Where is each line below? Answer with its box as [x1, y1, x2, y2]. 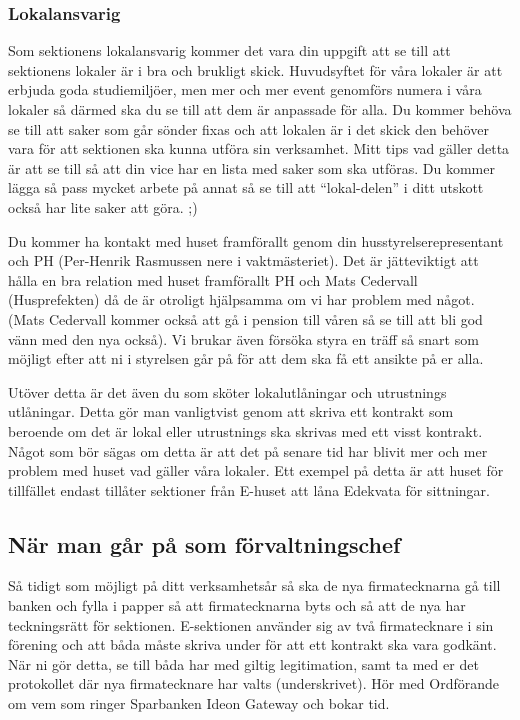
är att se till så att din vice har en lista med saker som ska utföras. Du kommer [8, 157, 495, 178]
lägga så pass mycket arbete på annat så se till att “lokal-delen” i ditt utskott [8, 177, 484, 198]
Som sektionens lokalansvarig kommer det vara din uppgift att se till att [8, 40, 451, 61]
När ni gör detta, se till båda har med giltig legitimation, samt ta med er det [8, 653, 479, 674]
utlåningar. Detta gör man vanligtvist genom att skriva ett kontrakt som [8, 401, 454, 422]
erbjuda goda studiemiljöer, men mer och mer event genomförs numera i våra [8, 79, 482, 100]
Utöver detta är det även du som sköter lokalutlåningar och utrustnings [8, 381, 447, 402]
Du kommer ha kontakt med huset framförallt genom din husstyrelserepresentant [8, 230, 504, 251]
